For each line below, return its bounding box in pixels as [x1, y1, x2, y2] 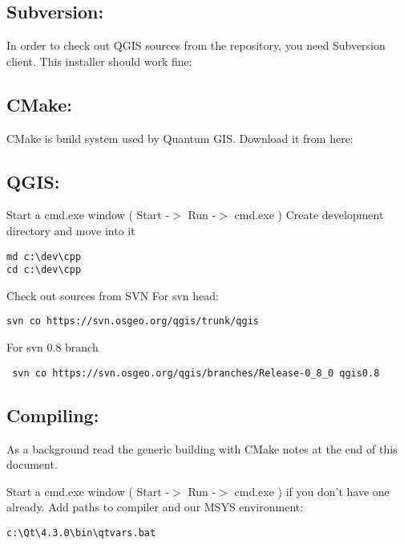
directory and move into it [6, 222, 135, 238]
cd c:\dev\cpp [6, 264, 82, 276]
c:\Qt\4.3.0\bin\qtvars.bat [6, 527, 156, 539]
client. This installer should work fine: [6, 52, 192, 69]
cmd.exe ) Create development [234, 206, 384, 223]
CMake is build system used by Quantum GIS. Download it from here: [6, 129, 353, 146]
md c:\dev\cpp [6, 250, 82, 262]
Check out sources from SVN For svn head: [6, 287, 219, 303]
